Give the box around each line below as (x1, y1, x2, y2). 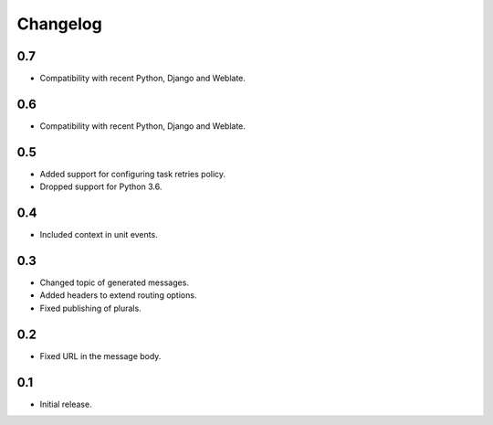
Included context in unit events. (39, 229, 159, 240)
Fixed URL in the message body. (39, 350, 162, 361)
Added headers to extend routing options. (39, 290, 197, 301)
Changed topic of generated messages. (39, 277, 189, 288)
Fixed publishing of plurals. (39, 303, 142, 313)
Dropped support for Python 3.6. (39, 181, 163, 192)
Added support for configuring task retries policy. (39, 168, 226, 179)
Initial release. (39, 398, 92, 409)
